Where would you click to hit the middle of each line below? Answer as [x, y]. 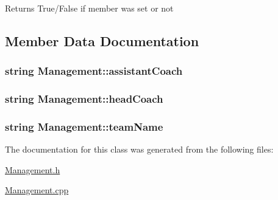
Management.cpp [37, 190]
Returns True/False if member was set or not [89, 8]
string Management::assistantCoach [94, 71]
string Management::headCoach [84, 99]
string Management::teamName [84, 126]
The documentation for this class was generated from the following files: [139, 149]
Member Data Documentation [102, 40]
